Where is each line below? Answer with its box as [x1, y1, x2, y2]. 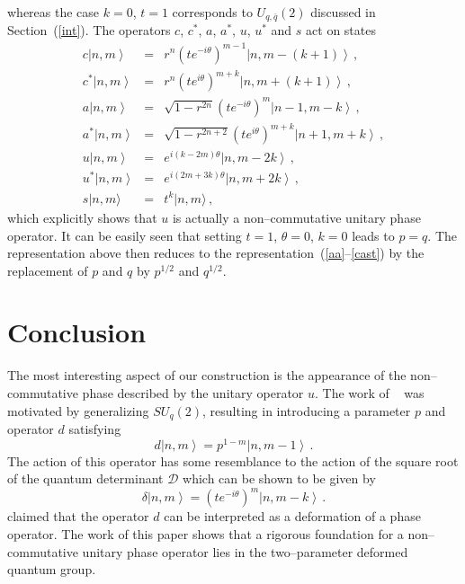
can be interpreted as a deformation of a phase [164, 507, 421, 526]
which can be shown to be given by [183, 469, 376, 488]
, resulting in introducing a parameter [202, 401, 411, 420]
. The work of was [315, 384, 425, 403]
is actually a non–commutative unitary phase [172, 208, 421, 226]
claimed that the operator [7, 507, 149, 526]
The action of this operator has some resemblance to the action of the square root [7, 451, 459, 470]
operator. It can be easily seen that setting [7, 226, 242, 244]
